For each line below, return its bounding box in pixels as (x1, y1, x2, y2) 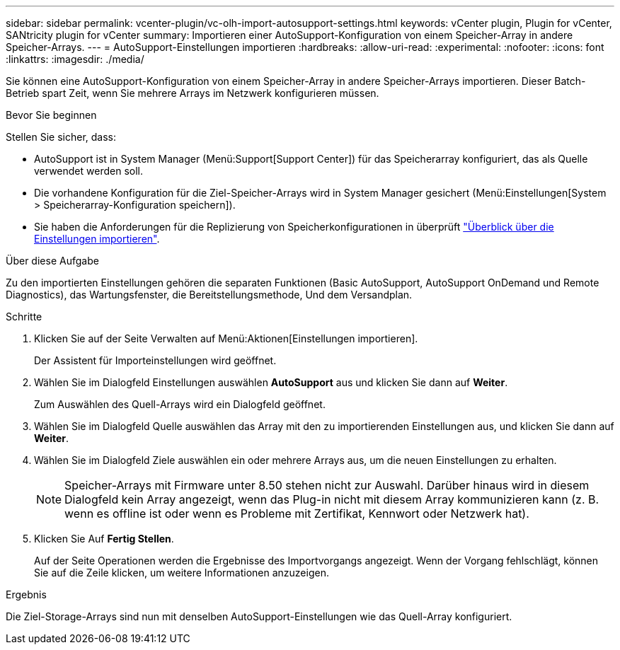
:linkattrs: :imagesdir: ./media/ (6, 53, 144, 65)
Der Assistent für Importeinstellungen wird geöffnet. (34, 354, 277, 366)
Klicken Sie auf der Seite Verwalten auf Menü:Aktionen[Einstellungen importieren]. (34, 332, 418, 344)
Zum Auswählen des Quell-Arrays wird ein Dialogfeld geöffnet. (34, 398, 326, 410)
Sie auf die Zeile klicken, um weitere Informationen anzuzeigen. (34, 567, 329, 579)
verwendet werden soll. (34, 165, 143, 177)
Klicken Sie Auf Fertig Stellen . (34, 533, 174, 545)
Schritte (6, 311, 42, 323)
